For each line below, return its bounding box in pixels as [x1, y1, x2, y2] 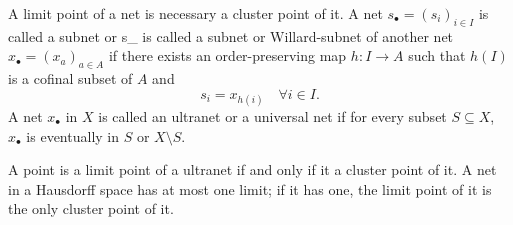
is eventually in [26, 125, 120, 146]
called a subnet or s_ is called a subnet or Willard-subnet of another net [8, 25, 454, 46]
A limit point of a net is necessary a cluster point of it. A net [8, 3, 383, 23]
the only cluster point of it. [8, 198, 174, 219]
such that [408, 45, 466, 66]
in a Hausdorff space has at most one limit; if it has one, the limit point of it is [8, 178, 492, 199]
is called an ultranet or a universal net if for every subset [98, 105, 447, 126]
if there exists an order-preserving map [108, 45, 347, 66]
